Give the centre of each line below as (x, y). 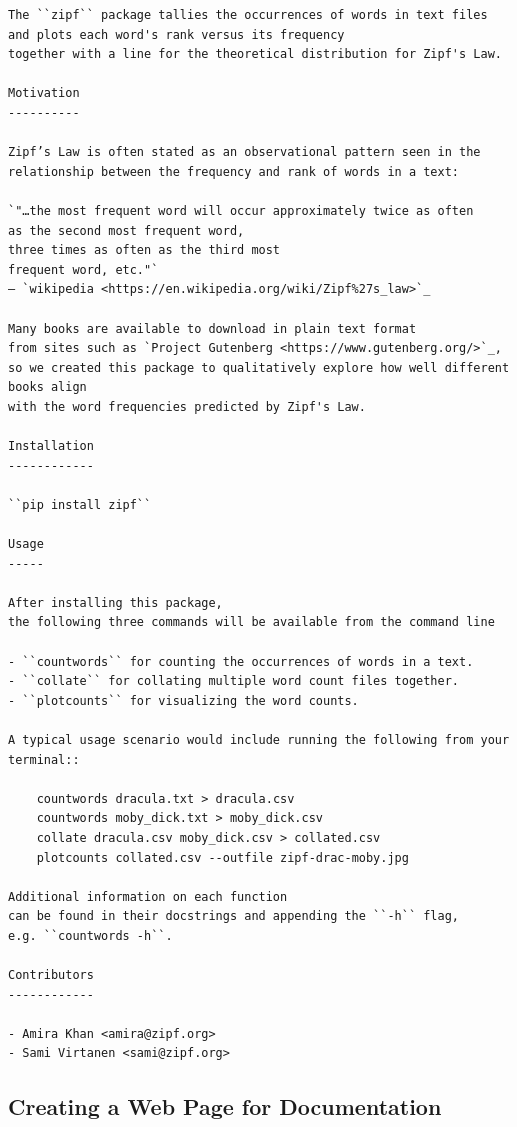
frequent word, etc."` (83, 269)
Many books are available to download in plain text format (212, 328)
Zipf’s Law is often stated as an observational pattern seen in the (244, 152)
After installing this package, (115, 602)
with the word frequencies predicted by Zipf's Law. (187, 406)
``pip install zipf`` (80, 504)
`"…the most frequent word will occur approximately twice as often (241, 210)
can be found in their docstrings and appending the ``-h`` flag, (234, 916)
